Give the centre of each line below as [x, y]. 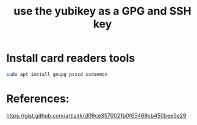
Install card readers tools [71, 58]
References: [38, 99]
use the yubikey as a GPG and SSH [102, 11]
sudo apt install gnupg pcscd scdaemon [57, 74]
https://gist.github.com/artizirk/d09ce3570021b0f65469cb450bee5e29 [96, 115]
